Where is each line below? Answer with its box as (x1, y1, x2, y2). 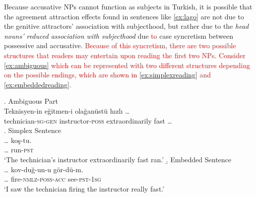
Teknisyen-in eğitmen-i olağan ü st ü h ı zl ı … (4, 105, 130, 116)
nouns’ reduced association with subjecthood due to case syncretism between (4, 30, 233, 41)
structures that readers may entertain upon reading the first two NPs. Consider (4, 50, 246, 60)
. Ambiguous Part (4, 96, 58, 106)
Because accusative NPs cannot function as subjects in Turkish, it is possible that (4, 1, 253, 11)
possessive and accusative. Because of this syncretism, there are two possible (4, 40, 236, 51)
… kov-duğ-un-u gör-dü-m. (4, 164, 83, 174)
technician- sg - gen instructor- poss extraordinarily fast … (4, 115, 172, 126)
